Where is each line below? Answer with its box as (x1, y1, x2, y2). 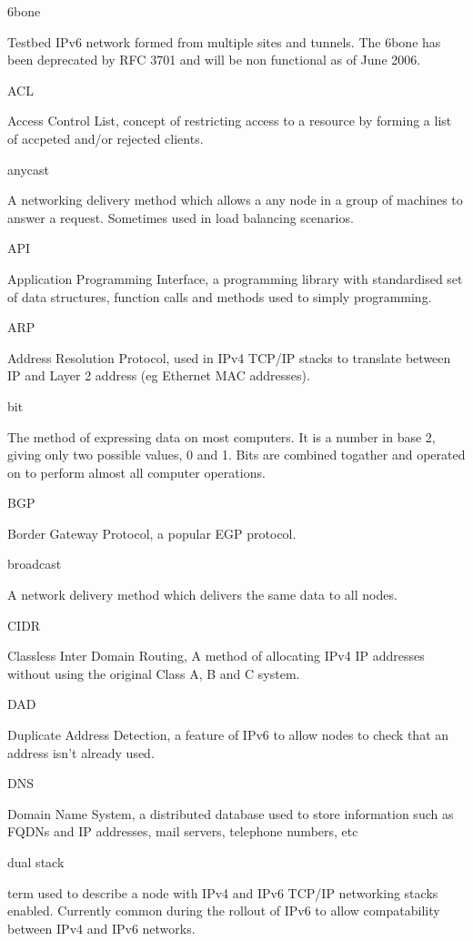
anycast (7, 159, 49, 178)
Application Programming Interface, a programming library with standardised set (7, 268, 463, 288)
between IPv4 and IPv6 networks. (7, 918, 196, 937)
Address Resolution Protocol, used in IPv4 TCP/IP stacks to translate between (7, 348, 451, 367)
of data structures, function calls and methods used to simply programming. (7, 287, 432, 306)
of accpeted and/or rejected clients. (7, 128, 204, 147)
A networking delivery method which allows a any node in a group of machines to (7, 190, 463, 209)
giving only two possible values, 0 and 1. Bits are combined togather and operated (7, 445, 466, 464)
